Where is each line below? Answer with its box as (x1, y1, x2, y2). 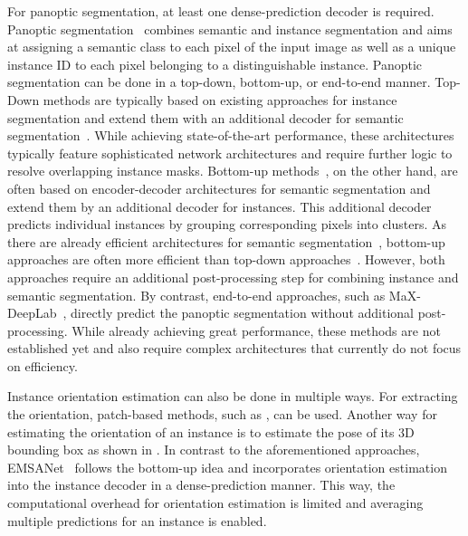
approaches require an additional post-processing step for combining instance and (7, 267, 459, 286)
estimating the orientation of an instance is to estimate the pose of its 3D (7, 422, 415, 441)
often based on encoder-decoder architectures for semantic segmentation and (7, 178, 431, 197)
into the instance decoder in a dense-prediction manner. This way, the (7, 475, 396, 494)
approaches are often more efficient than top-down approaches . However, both (7, 250, 445, 269)
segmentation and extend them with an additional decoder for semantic (7, 108, 404, 127)
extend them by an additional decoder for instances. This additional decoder (7, 196, 432, 215)
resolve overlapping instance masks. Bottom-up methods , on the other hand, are (7, 161, 458, 180)
